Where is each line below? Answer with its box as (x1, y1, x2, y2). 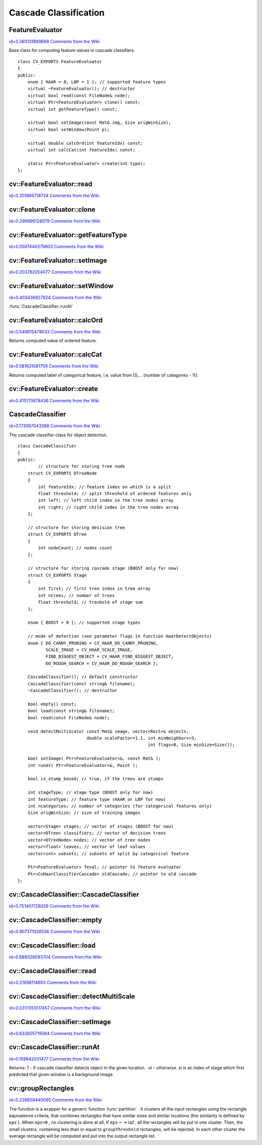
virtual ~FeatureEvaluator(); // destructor (27, 86, 135, 92)
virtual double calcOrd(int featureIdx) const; (27, 140, 143, 146)
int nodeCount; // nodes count (38, 545, 113, 551)
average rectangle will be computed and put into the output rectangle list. (9, 1133, 156, 1139)
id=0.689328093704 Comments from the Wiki (9, 954, 102, 960)
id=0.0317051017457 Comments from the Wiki (9, 1005, 101, 1011)
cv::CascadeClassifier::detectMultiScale (9, 992, 135, 1000)
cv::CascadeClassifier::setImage (9, 1017, 111, 1026)
